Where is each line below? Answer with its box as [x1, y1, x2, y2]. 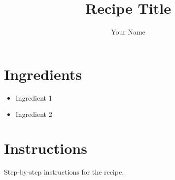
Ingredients [4, 64, 82, 84]
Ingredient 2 [15, 109, 52, 119]
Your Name [111, 27, 145, 37]
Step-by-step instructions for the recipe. [4, 166, 124, 177]
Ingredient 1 [15, 92, 52, 103]
